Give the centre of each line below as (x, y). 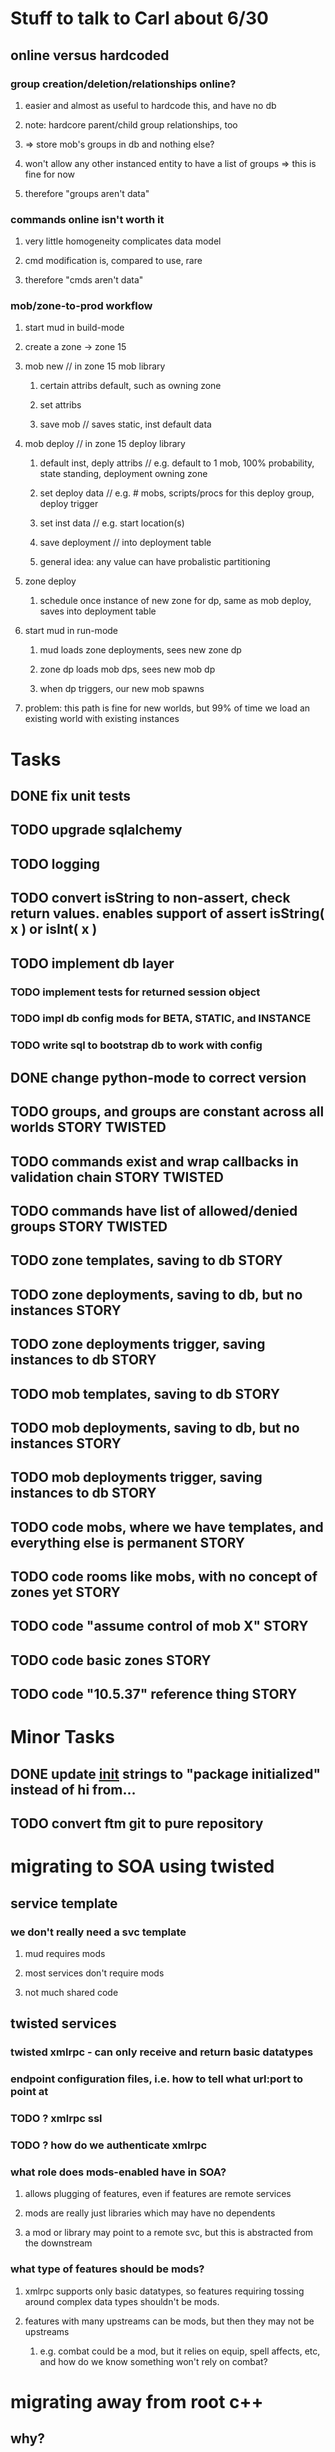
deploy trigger (69, 504)
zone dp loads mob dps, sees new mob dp (127, 669)
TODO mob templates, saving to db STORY (145, 1393)
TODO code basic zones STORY (111, 1660)
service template (64, 1903)
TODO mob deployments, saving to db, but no (155, 1427)
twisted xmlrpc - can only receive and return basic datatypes (162, 2052)
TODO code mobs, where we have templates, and (167, 1527)
